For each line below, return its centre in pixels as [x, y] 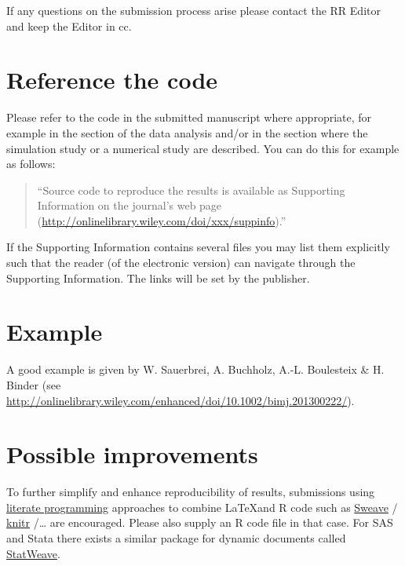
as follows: [31, 164]
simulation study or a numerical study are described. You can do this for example [203, 148]
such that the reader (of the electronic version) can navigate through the [181, 263]
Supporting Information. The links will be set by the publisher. [158, 278]
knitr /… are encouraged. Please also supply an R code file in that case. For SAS [200, 522]
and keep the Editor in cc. [69, 26]
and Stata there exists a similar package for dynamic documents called [176, 538]
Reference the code [112, 80]
